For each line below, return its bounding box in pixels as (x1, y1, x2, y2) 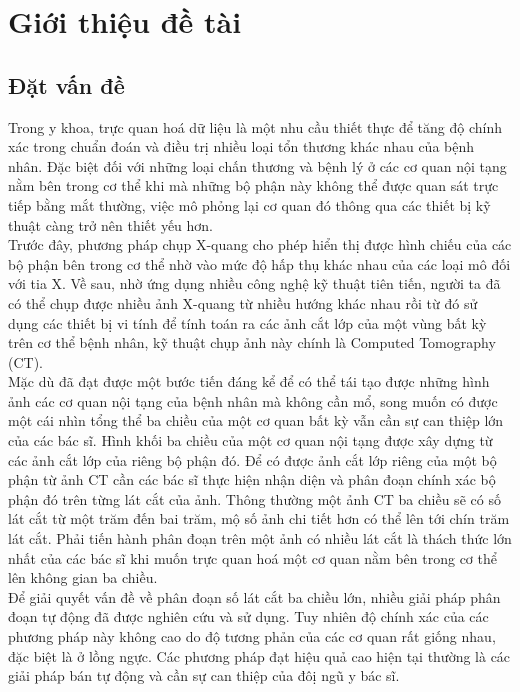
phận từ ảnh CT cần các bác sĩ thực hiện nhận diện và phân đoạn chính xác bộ (8, 469, 496, 490)
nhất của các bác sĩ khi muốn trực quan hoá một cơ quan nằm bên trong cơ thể (8, 547, 497, 568)
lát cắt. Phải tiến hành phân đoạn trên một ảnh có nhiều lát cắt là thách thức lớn (8, 528, 512, 549)
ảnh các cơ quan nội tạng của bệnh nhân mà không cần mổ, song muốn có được (8, 390, 498, 411)
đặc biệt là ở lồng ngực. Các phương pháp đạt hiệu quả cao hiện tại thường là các (8, 645, 511, 666)
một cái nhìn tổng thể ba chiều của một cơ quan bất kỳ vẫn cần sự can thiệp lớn (8, 410, 504, 431)
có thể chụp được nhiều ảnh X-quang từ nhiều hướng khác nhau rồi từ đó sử (8, 292, 478, 313)
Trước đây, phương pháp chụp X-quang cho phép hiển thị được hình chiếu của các (8, 234, 512, 255)
